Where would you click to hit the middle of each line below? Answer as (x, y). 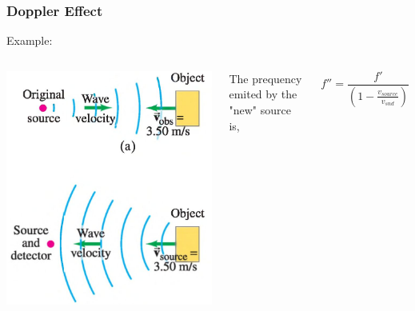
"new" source (260, 110)
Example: (30, 40)
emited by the (263, 94)
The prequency (265, 78)
